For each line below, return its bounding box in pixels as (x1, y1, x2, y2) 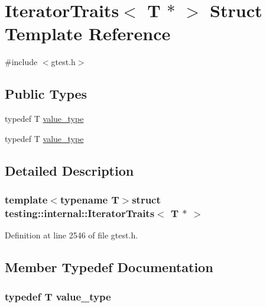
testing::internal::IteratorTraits (5, 205, 155, 220)
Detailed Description (5, 161, 134, 179)
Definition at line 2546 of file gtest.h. (5, 229, 138, 241)
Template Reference (5, 21, 171, 46)
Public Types (5, 85, 87, 103)
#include (5, 56, 38, 68)
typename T (60, 192, 119, 206)
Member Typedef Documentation (5, 258, 213, 276)
